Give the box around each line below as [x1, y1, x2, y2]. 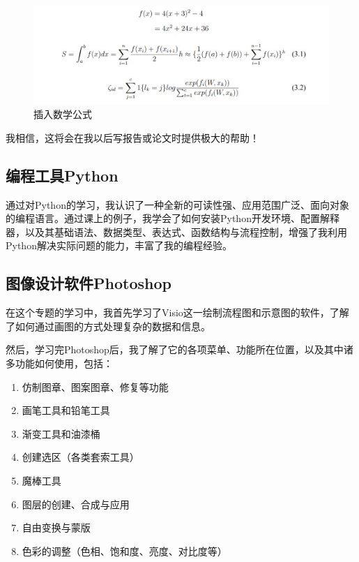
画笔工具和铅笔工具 [22, 403, 110, 417]
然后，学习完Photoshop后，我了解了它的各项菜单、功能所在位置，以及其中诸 [6, 342, 353, 357]
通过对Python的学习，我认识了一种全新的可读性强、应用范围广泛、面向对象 [6, 197, 349, 212]
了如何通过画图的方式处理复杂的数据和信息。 [6, 318, 211, 333]
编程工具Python [6, 164, 119, 186]
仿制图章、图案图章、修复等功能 [22, 379, 169, 394]
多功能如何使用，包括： [6, 355, 113, 370]
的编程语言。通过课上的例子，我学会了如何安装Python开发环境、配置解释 [6, 211, 339, 225]
